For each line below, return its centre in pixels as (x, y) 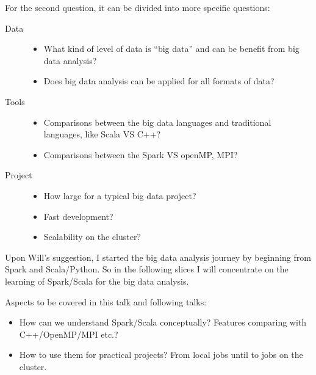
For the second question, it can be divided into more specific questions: (138, 7)
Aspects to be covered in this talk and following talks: (106, 301)
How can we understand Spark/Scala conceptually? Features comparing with (163, 322)
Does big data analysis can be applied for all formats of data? (159, 81)
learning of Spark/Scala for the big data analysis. (97, 281)
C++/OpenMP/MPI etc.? (69, 334)
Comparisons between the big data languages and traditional (157, 122)
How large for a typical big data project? (120, 195)
